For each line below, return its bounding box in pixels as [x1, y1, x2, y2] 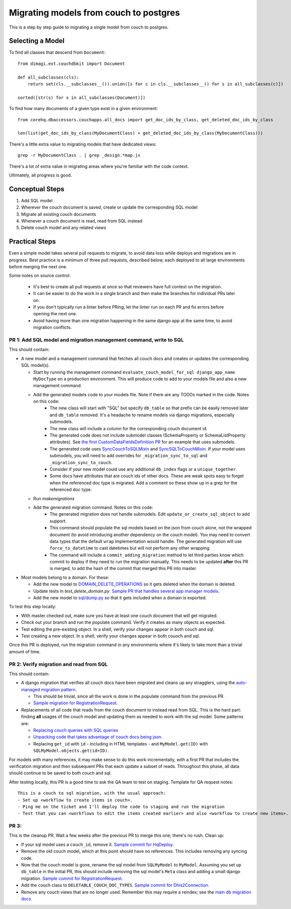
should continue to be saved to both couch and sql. [9, 770, 112, 776]
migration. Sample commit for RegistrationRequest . [21, 876, 123, 881]
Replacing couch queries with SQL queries [33, 728, 118, 733]
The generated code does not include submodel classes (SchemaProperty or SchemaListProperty [49, 432, 246, 438]
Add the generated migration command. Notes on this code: [33, 504, 153, 510]
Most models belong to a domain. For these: [21, 574, 109, 580]
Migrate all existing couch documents [21, 211, 97, 217]
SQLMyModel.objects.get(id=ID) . [33, 747, 109, 754]
